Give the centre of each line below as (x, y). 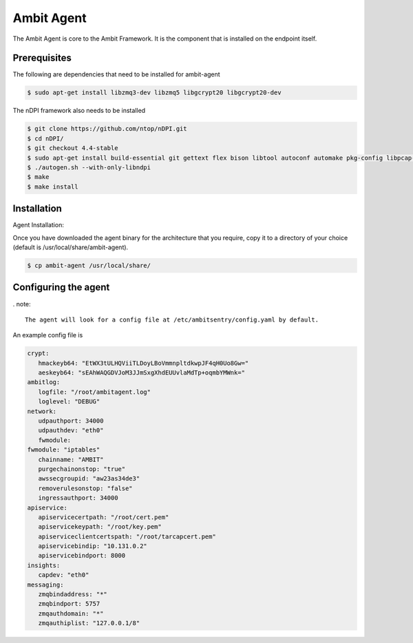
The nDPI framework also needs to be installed (79, 111)
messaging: (45, 584)
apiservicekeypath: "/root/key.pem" (100, 527)
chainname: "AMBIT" (71, 459)
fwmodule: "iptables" (64, 450)
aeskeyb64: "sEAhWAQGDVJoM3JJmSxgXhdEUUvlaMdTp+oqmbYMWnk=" (142, 373)
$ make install (53, 187)
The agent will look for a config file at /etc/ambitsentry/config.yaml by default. (172, 319)
